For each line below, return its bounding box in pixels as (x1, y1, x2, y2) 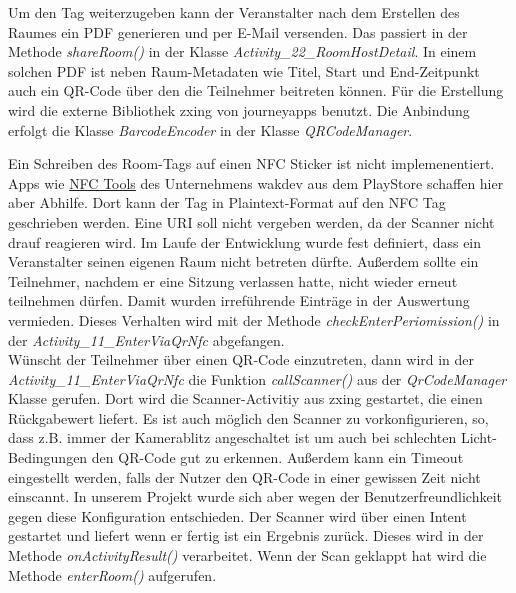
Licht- (460, 427, 497, 448)
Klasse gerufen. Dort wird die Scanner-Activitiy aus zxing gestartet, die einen (8, 388, 483, 409)
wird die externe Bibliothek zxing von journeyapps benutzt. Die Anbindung (8, 99, 470, 120)
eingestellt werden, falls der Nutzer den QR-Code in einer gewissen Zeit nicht (8, 466, 481, 487)
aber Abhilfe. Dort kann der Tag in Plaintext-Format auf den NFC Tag (8, 192, 446, 213)
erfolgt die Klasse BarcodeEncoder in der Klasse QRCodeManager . (8, 119, 413, 140)
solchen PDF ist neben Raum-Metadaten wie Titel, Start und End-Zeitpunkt (8, 60, 480, 81)
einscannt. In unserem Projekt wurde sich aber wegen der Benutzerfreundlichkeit (8, 486, 503, 507)
